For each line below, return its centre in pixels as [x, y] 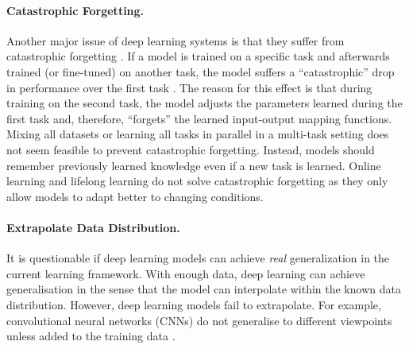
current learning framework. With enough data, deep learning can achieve [186, 273]
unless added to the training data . [91, 336]
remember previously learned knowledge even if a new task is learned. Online [194, 165]
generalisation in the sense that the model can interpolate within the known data [204, 289]
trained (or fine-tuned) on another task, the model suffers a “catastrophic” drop [201, 71]
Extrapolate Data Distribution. [93, 227]
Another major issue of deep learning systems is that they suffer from [176, 40]
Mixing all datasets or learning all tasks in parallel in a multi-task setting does [198, 134]
